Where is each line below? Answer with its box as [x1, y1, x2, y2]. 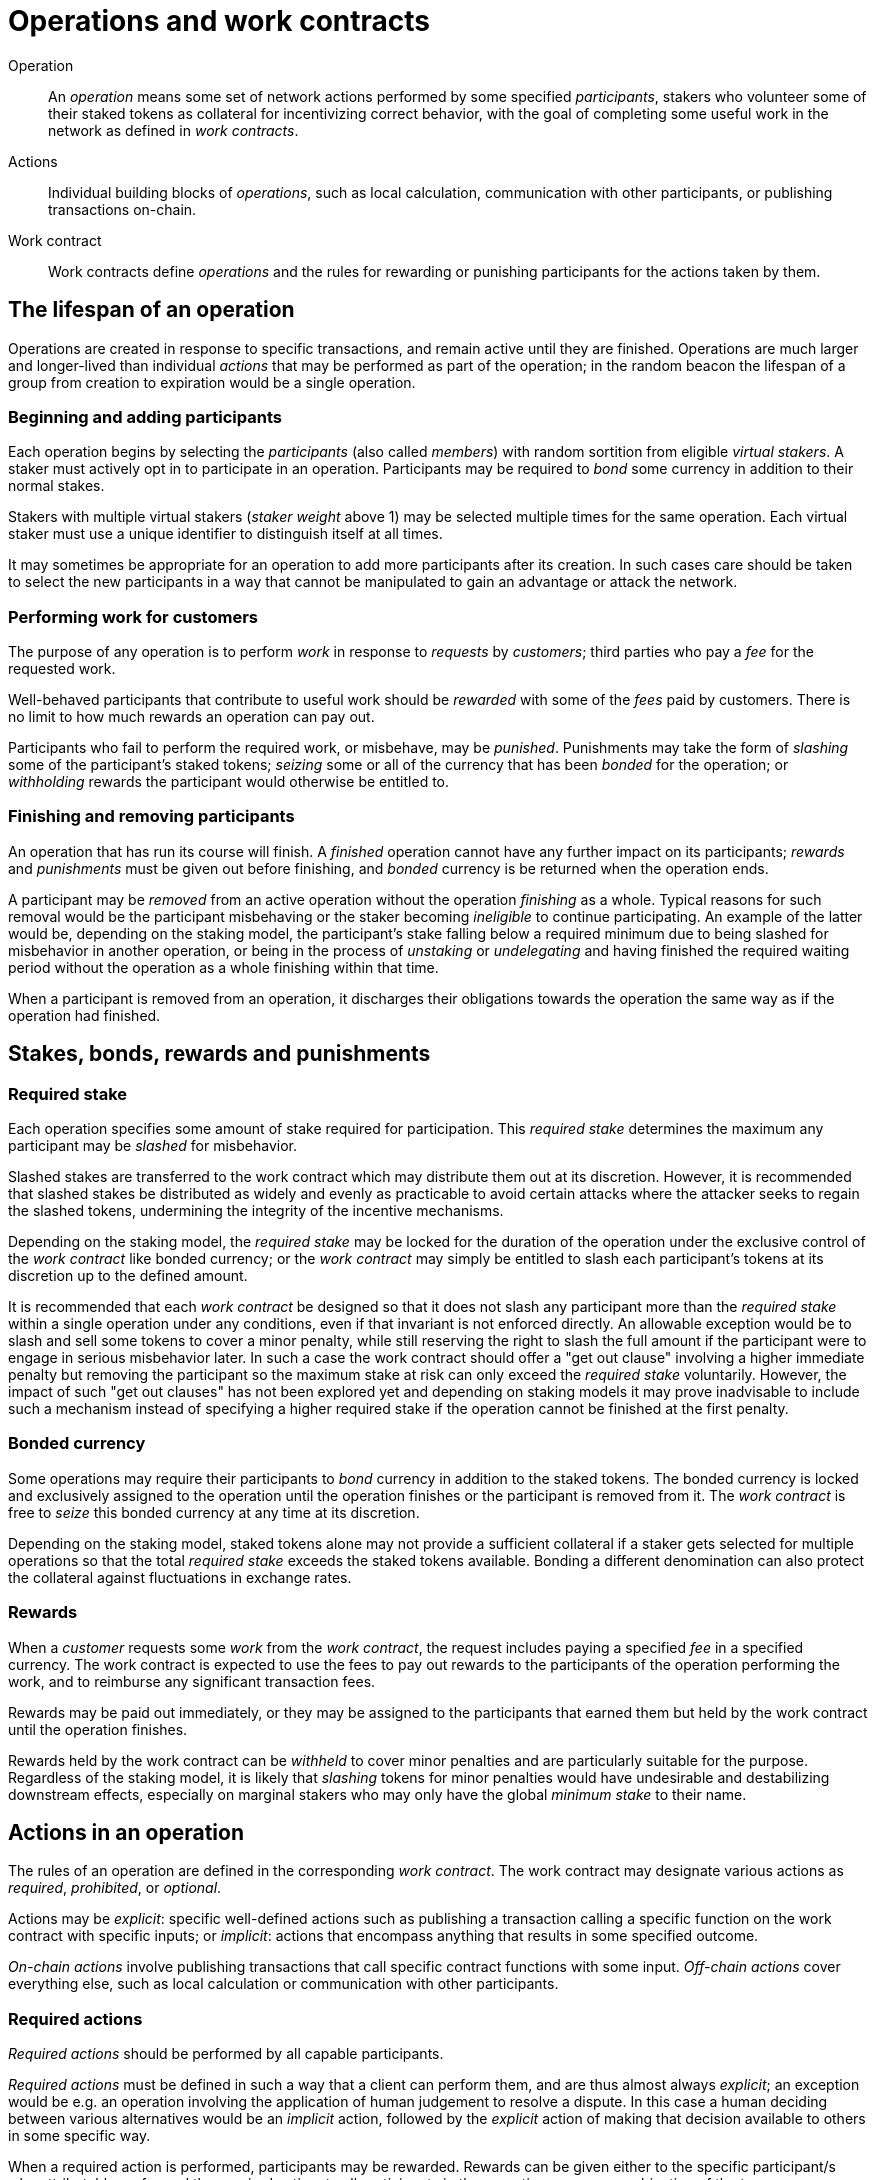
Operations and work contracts [8, 4, 431, 38]
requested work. [8, 660, 116, 678]
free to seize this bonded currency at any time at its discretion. [8, 1503, 420, 1521]
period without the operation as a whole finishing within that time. [8, 958, 439, 976]
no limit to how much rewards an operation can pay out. [8, 708, 375, 726]
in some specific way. [8, 2127, 151, 2145]
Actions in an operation [8, 1819, 245, 1845]
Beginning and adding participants [8, 406, 282, 427]
